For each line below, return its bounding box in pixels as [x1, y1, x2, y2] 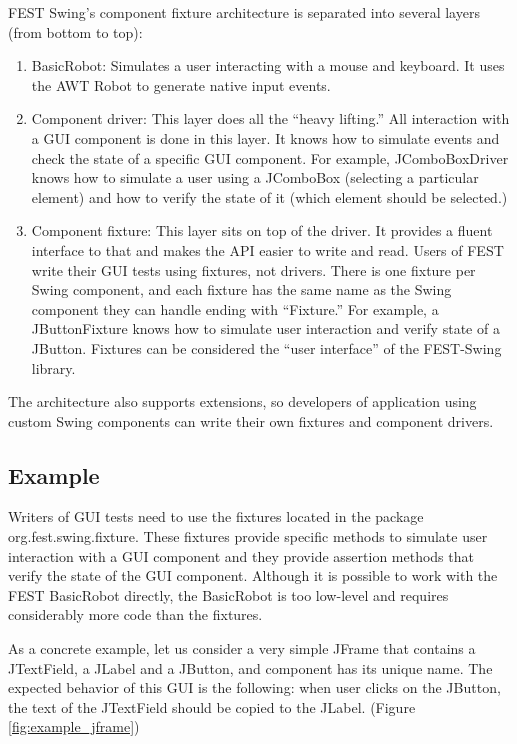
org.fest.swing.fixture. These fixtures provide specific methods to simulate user [8, 526, 488, 547]
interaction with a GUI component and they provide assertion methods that [8, 545, 474, 566]
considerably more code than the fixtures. [8, 604, 263, 625]
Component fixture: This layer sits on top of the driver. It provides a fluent [31, 220, 493, 241]
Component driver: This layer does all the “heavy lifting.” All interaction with [31, 108, 510, 129]
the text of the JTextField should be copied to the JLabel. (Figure [8, 696, 416, 717]
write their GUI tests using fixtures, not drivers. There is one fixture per [31, 259, 476, 280]
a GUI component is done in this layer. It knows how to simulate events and [31, 127, 500, 148]
